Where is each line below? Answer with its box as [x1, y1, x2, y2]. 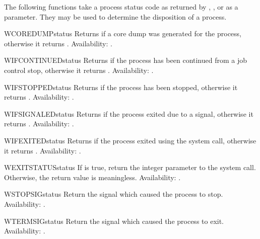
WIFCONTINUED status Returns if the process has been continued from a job [4, 55, 247, 65]
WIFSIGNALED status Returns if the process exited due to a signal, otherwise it [4, 108, 253, 119]
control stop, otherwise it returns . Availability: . [4, 64, 154, 75]
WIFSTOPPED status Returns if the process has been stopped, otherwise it [4, 82, 238, 92]
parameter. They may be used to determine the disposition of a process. [4, 11, 227, 22]
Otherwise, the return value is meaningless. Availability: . [4, 172, 181, 182]
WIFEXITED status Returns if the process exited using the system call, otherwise [4, 135, 256, 145]
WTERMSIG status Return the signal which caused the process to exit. [4, 215, 224, 226]
